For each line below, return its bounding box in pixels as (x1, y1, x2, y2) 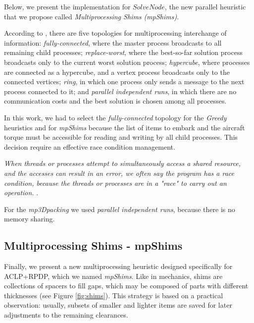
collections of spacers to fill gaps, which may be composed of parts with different (4, 280, 249, 291)
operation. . (4, 187, 39, 198)
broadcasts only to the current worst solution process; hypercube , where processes (4, 56, 250, 67)
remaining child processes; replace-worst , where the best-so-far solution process (4, 47, 243, 57)
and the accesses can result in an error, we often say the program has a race (4, 167, 235, 178)
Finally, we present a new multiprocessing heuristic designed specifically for (4, 261, 233, 271)
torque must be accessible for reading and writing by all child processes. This (4, 132, 238, 142)
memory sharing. (4, 214, 55, 224)
